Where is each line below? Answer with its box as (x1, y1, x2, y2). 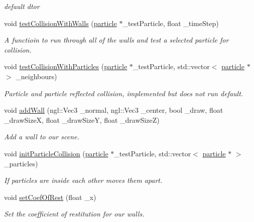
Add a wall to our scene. (4, 131, 79, 142)
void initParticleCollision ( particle (4, 148, 108, 158)
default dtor (4, 1, 40, 11)
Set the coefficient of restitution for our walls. (4, 208, 145, 219)
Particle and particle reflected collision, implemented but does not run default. (4, 88, 243, 98)
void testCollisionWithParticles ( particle (4, 61, 128, 72)
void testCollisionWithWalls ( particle (4, 18, 117, 28)
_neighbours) (16, 71, 57, 81)
